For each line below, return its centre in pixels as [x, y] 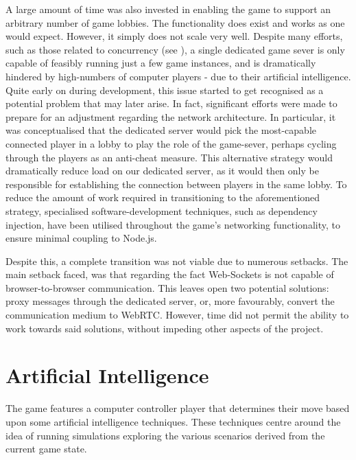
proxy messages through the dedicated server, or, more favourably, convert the [170, 301]
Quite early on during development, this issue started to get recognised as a [165, 90]
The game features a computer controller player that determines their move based [178, 408]
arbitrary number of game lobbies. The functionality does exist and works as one [175, 22]
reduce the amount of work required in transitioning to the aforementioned [163, 197]
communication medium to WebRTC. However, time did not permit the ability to [177, 315]
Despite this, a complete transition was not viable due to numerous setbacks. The [177, 261]
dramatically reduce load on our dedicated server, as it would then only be [162, 171]
